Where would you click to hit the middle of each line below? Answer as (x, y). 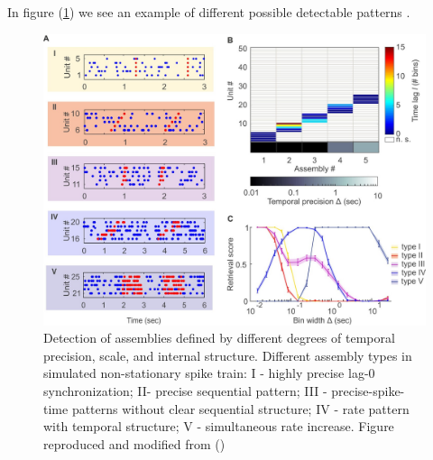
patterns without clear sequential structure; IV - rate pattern (240, 408)
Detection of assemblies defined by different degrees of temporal (219, 338)
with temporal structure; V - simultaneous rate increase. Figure (219, 426)
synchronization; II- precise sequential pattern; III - (185, 390)
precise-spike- (368, 390)
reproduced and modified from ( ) (134, 443)
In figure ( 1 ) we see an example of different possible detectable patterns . (209, 12)
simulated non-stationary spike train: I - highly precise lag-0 (209, 373)
